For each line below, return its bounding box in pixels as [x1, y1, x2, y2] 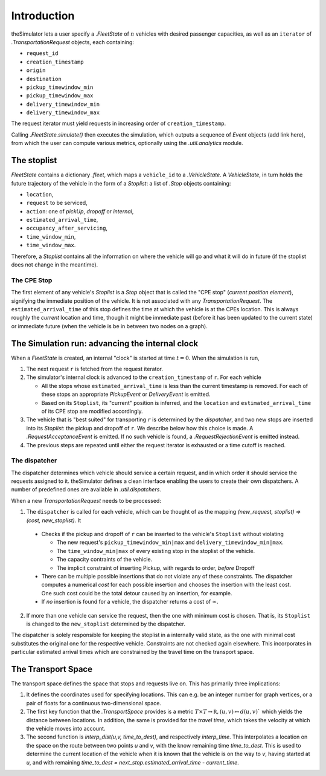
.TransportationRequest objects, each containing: [11, 38, 134, 45]
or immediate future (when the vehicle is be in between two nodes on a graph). [11, 322, 208, 329]
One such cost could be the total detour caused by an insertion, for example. [41, 589, 232, 597]
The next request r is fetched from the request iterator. [26, 366, 163, 373]
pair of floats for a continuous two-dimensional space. [26, 699, 162, 706]
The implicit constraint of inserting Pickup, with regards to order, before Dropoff [56, 564, 255, 571]
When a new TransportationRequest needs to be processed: [11, 497, 161, 504]
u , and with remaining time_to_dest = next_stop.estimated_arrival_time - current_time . [26, 758, 239, 766]
